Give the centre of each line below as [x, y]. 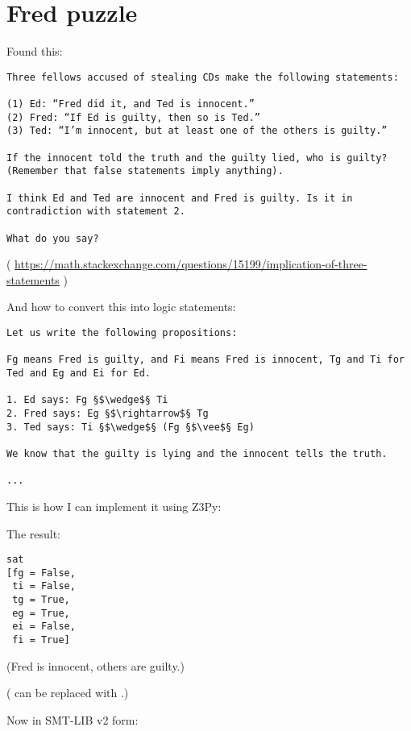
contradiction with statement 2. [96, 212]
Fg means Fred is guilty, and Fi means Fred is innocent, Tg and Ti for [205, 360]
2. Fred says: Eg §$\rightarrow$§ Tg [108, 413]
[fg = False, [41, 573]
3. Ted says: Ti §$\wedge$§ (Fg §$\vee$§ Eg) [131, 427]
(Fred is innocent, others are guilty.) [95, 665]
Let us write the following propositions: [122, 333]
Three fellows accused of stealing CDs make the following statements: [203, 77]
